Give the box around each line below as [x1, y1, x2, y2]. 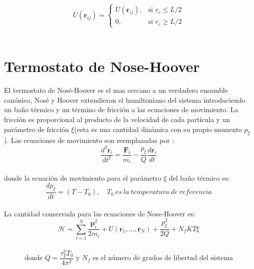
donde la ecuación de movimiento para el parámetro [4, 172, 161, 183]
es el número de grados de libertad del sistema [93, 255, 233, 262]
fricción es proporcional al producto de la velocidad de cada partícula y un [4, 114, 230, 125]
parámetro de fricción [4, 124, 69, 134]
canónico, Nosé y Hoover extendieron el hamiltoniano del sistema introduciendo [4, 94, 246, 105]
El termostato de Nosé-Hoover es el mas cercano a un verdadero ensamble [4, 85, 228, 95]
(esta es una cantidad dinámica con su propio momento [74, 124, 242, 134]
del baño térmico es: [169, 172, 230, 183]
